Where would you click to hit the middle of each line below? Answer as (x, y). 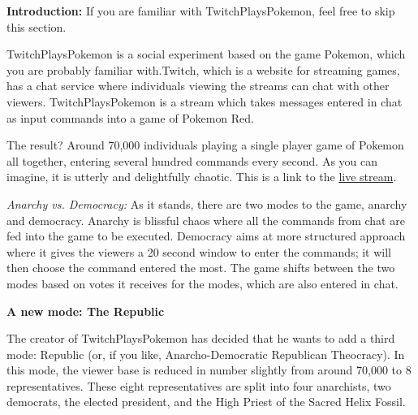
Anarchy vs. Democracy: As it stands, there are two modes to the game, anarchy (207, 203)
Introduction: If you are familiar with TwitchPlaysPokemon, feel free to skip (201, 11)
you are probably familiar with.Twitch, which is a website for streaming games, (203, 69)
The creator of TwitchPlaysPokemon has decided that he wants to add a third (201, 338)
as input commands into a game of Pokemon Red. (131, 117)
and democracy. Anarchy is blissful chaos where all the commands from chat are (206, 220)
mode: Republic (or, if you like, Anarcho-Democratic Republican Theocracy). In (206, 354)
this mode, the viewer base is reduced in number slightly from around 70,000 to (205, 370)
